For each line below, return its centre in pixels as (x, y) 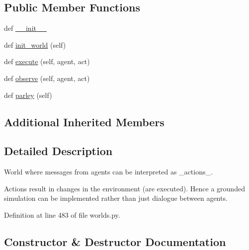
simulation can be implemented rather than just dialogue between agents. (116, 198)
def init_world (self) (35, 44)
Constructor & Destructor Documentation (115, 241)
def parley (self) (28, 95)
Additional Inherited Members (84, 122)
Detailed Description (58, 151)
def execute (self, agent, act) (47, 61)
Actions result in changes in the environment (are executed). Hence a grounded (124, 188)
